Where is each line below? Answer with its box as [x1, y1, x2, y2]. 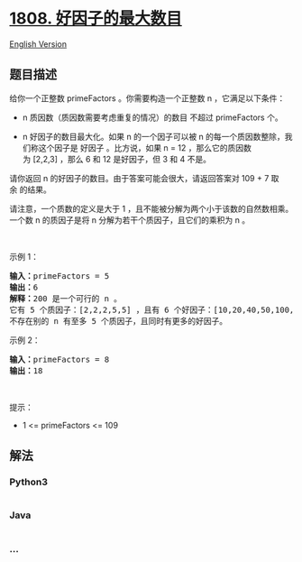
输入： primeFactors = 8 [9, 354, 110, 364]
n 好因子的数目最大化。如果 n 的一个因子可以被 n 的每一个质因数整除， [22, 131, 286, 142]
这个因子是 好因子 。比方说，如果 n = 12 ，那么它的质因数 [38, 142, 252, 153]
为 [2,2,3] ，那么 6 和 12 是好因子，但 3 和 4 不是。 [22, 153, 212, 164]
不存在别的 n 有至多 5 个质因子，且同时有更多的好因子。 [9, 316, 228, 326]
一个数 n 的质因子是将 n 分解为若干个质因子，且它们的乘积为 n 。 [9, 214, 251, 226]
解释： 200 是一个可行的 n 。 [9, 293, 123, 303]
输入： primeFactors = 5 [9, 271, 110, 281]
